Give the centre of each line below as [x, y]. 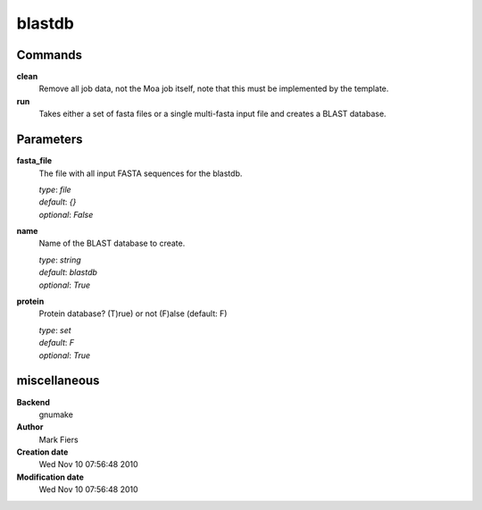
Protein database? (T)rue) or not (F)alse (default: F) [133, 314]
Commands [50, 55]
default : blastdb [68, 272]
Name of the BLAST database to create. [112, 243]
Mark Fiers [59, 439]
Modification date [50, 477]
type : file [55, 189]
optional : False [66, 214]
